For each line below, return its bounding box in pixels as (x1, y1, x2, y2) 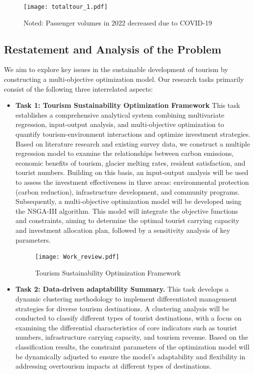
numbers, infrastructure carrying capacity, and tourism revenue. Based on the (15, 332, 249, 342)
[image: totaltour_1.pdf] (23, 3, 108, 10)
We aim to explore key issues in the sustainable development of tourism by (4, 64, 228, 75)
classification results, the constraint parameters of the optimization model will (15, 341, 250, 351)
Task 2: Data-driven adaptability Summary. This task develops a (15, 284, 229, 294)
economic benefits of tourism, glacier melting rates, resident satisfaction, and (15, 157, 246, 168)
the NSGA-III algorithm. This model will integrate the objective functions (15, 205, 238, 216)
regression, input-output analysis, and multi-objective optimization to (15, 119, 224, 129)
